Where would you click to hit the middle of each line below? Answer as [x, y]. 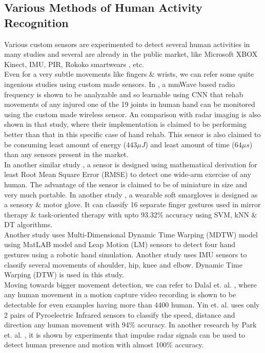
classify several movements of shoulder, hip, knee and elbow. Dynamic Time [123, 264]
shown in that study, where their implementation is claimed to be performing [125, 124]
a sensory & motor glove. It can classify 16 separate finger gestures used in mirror [132, 204]
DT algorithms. [28, 224]
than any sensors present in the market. [66, 154]
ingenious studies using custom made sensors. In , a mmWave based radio [119, 84]
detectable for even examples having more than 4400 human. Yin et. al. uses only [132, 305]
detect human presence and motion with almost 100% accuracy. [104, 345]
